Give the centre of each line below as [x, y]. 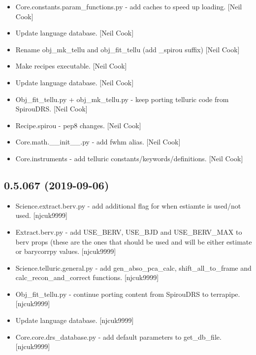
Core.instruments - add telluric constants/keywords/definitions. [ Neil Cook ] [129, 158]
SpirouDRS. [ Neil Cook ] [51, 109]
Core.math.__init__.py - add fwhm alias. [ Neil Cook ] [98, 142]
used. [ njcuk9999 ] [41, 215]
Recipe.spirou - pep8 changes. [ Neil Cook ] [78, 125]
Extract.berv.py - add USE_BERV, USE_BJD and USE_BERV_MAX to [129, 231]
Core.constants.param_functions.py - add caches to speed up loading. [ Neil [129, 6]
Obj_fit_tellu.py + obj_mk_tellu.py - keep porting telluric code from [122, 99]
